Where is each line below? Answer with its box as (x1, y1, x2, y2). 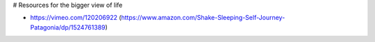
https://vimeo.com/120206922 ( (30, 14, 122, 22)
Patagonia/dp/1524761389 (30, 23, 106, 31)
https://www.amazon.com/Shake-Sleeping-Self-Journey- (121, 14, 285, 22)
